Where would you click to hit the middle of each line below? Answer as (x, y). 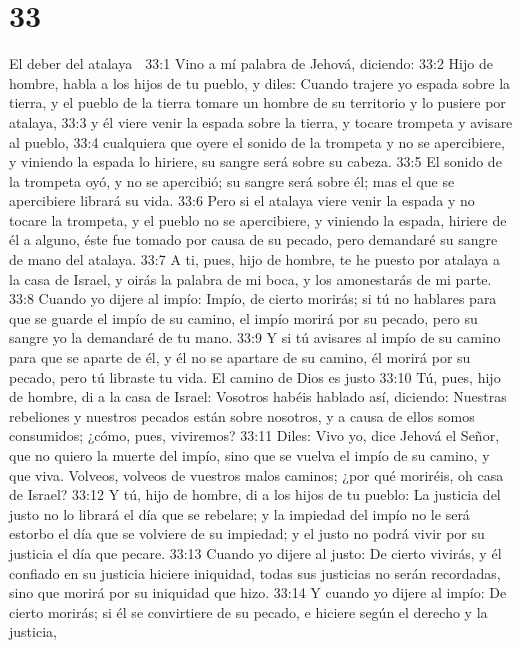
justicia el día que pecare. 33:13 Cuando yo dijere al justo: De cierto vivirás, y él (255, 552)
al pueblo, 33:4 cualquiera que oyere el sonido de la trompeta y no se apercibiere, (257, 141)
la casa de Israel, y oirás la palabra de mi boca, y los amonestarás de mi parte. (250, 278)
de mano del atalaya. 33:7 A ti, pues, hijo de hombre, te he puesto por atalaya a (254, 259)
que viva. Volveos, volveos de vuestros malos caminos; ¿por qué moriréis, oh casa (256, 474)
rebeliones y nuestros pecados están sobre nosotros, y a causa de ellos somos (242, 415)
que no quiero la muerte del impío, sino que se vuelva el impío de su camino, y (249, 455)
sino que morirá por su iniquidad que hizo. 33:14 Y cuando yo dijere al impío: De (258, 592)
